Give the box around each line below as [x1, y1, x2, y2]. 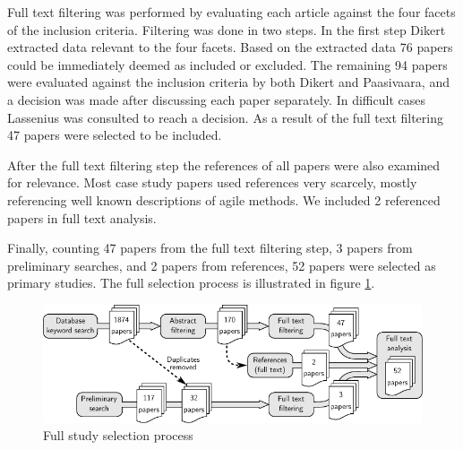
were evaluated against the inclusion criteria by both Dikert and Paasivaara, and [7, 73, 450, 91]
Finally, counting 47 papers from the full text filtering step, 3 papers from [7, 238, 413, 257]
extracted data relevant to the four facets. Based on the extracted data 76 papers [7, 38, 453, 56]
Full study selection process [43, 426, 193, 445]
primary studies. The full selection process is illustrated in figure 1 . [7, 273, 375, 292]
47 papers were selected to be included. [7, 125, 222, 144]
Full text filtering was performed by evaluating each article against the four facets [7, 3, 456, 21]
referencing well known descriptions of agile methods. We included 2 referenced [7, 190, 441, 209]
